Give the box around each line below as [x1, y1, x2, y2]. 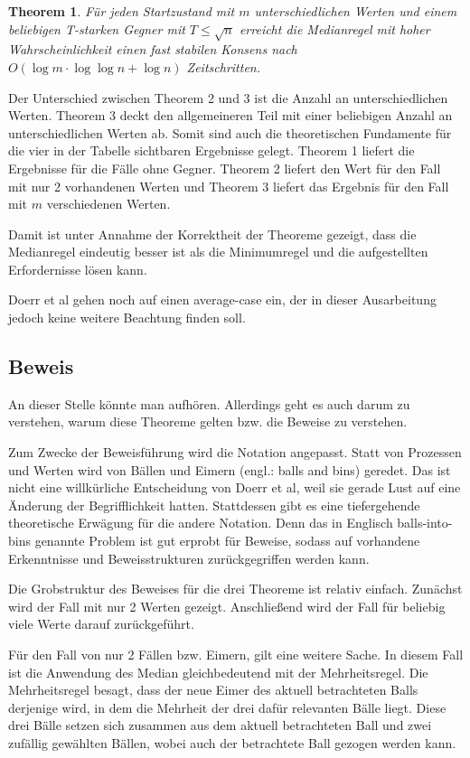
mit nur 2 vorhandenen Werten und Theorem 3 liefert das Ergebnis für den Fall [8, 176, 449, 195]
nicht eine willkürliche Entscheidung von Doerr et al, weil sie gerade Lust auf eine [8, 478, 461, 497]
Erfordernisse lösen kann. [8, 259, 147, 278]
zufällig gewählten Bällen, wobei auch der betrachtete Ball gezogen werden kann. [8, 733, 456, 752]
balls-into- [397, 513, 453, 532]
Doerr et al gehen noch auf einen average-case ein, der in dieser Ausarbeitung [8, 290, 437, 309]
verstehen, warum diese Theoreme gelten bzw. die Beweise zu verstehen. [8, 412, 408, 431]
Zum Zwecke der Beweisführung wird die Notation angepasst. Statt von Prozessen [8, 443, 462, 462]
